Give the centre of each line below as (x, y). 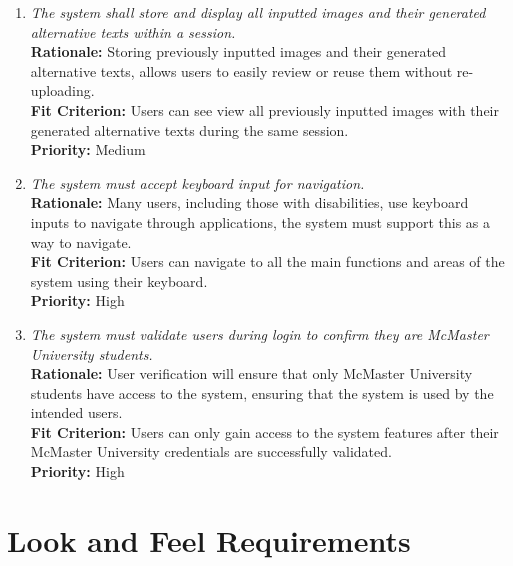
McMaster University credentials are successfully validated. (211, 451)
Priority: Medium (88, 149)
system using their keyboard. (119, 280)
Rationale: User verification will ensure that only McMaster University (251, 373)
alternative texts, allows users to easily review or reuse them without (241, 70)
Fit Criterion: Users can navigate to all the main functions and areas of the (267, 261)
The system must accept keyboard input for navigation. (197, 182)
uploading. (62, 90)
